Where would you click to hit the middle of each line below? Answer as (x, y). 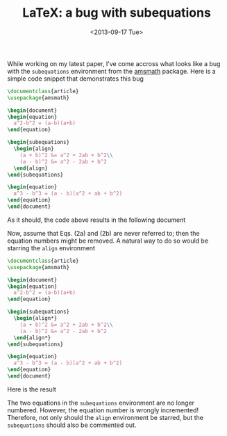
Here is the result (32, 389)
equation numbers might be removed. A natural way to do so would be (108, 241)
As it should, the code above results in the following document (96, 220)
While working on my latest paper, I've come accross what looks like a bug (114, 63)
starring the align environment (51, 248)
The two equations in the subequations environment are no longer (101, 403)
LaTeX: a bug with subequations (117, 13)
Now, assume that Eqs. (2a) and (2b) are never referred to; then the (103, 233)
